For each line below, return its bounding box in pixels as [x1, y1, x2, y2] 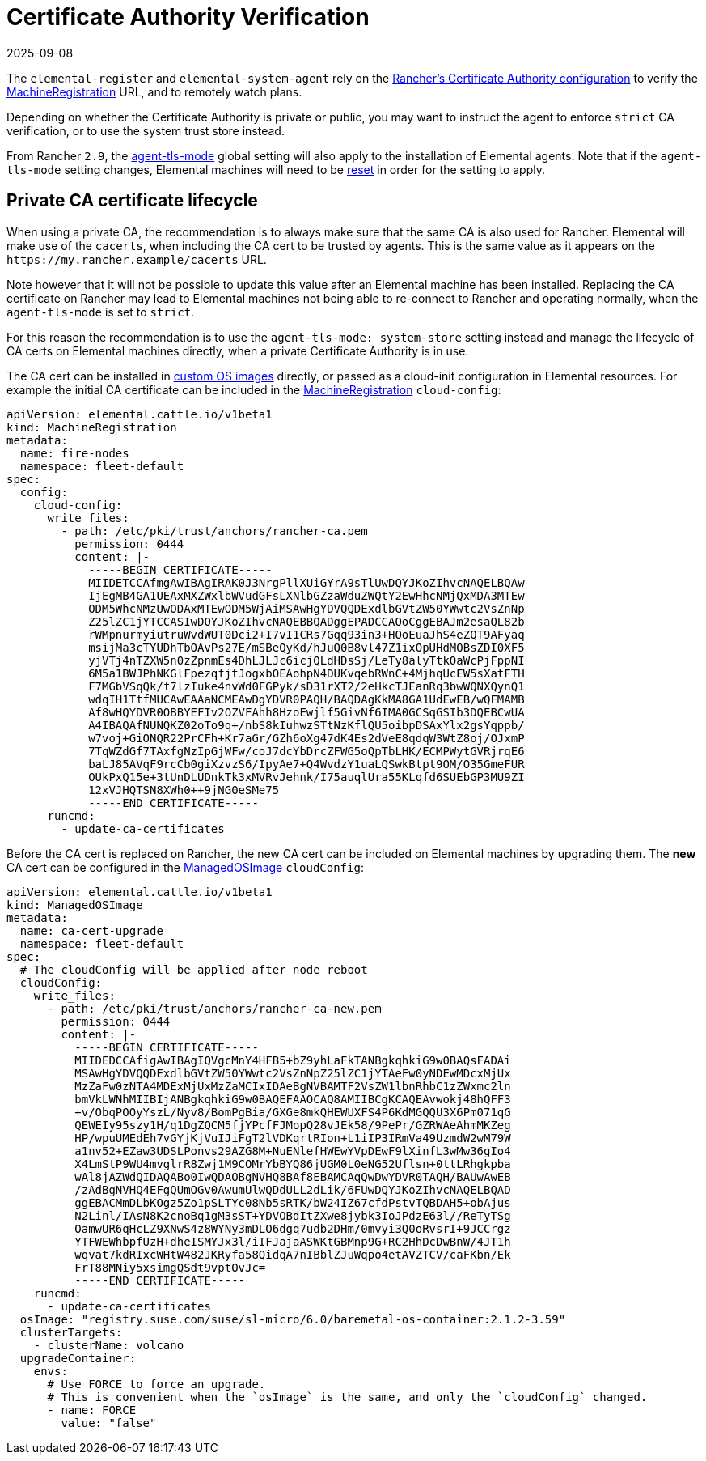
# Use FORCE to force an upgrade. [47, 1377, 266, 1391]
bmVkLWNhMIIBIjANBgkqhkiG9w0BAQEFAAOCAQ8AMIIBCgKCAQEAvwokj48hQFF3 [74, 1092, 511, 1106]
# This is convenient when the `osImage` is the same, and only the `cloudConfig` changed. [47, 1390, 648, 1404]
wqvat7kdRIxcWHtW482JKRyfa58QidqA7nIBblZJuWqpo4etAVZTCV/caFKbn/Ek [74, 1247, 511, 1261]
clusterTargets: [19, 1325, 123, 1339]
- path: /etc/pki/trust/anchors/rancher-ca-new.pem [47, 1001, 382, 1015]
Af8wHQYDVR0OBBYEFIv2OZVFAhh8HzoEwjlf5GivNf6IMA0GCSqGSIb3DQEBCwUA [88, 705, 525, 719]
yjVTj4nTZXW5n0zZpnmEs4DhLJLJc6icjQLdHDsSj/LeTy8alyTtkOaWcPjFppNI [88, 653, 525, 667]
